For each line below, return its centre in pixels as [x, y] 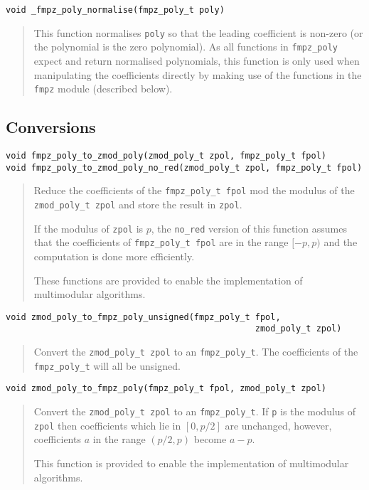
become [210, 439]
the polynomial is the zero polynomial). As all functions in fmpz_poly [186, 47]
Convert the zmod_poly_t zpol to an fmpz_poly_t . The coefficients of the [196, 352]
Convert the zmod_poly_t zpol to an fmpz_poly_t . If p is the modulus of [195, 411]
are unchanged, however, [278, 425]
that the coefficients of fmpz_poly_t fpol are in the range [161, 242]
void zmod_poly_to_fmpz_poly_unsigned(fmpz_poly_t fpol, [143, 317]
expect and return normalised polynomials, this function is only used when [197, 60]
